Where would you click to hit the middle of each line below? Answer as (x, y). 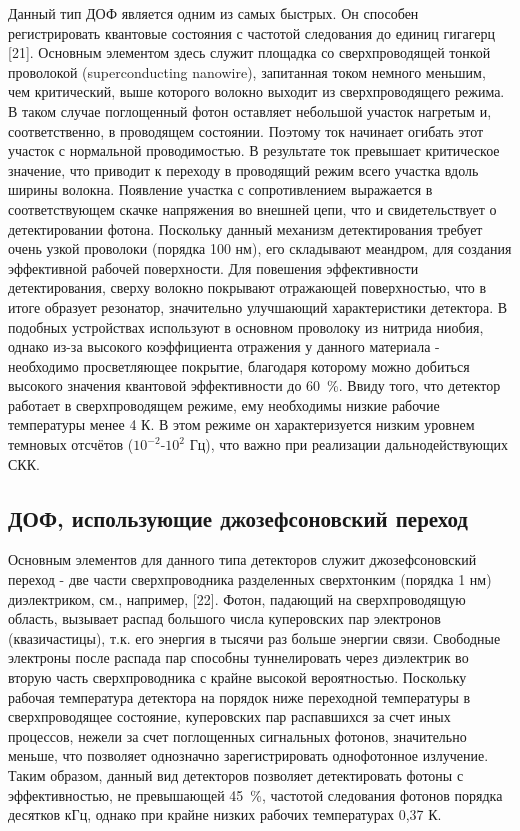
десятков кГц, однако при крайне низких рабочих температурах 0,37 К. (225, 814)
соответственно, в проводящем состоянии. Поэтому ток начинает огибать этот (246, 130)
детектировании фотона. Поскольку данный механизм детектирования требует (245, 228)
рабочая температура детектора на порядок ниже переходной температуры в (239, 696)
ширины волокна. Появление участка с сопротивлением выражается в (220, 189)
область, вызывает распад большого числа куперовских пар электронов (224, 618)
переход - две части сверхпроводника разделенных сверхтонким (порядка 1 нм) (250, 579)
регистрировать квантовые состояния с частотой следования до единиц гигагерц (251, 32)
